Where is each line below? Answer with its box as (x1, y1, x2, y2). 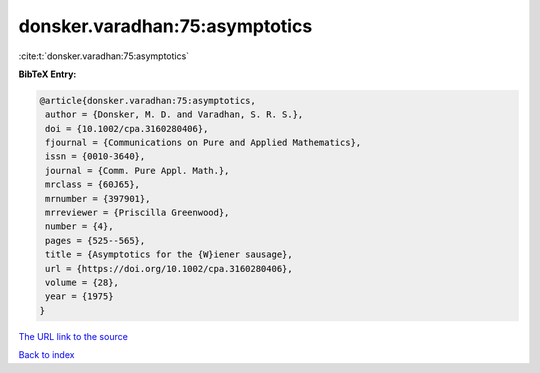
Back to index (18, 349, 75, 361)
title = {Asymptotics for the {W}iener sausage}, (45, 249, 294, 260)
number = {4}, (45, 221, 114, 232)
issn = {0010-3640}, (45, 151, 146, 162)
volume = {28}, (45, 277, 120, 288)
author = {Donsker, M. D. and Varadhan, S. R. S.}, (45, 109, 304, 120)
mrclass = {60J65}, (45, 179, 140, 190)
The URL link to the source (18, 330, 129, 342)
